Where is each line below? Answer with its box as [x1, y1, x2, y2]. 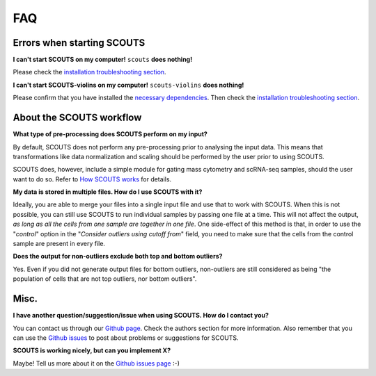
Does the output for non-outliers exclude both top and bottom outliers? [13, 252, 223, 261]
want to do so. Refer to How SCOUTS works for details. [13, 174, 172, 183]
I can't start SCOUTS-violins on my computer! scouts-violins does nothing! [13, 81, 244, 89]
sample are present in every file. [13, 240, 106, 248]
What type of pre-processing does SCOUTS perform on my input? [13, 130, 208, 138]
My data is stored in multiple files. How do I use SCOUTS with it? [13, 188, 203, 196]
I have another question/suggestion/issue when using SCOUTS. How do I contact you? [13, 311, 269, 320]
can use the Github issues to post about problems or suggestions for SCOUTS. [13, 334, 240, 342]
